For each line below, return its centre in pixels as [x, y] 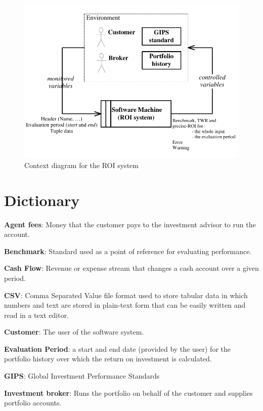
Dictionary [42, 200]
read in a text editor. [37, 315]
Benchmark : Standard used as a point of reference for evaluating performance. [128, 251]
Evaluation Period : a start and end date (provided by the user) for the [117, 348]
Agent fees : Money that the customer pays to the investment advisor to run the [130, 224]
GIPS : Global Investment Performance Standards [82, 376]
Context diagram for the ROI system [81, 165]
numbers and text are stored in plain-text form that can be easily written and [125, 305]
